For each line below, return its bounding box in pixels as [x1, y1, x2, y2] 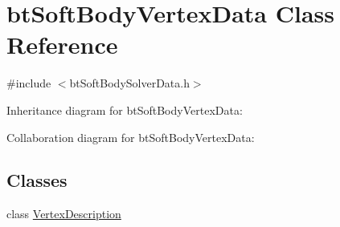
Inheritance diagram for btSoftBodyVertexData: [6, 101, 243, 118]
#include [6, 75, 51, 91]
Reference [6, 28, 118, 61]
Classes [6, 168, 68, 193]
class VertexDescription [6, 205, 121, 222]
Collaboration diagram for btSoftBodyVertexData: [6, 128, 255, 145]
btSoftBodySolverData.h [69, 75, 190, 91]
